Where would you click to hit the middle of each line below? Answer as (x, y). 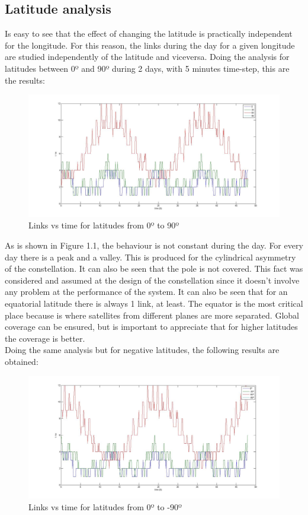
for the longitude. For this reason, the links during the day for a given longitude (150, 45)
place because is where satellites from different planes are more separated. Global (152, 315)
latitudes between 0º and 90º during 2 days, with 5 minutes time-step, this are (147, 68)
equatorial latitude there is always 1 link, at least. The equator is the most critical (154, 303)
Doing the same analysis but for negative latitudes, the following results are (142, 350)
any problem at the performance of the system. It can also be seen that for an (146, 292)
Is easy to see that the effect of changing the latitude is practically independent (149, 34)
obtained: (22, 361)
